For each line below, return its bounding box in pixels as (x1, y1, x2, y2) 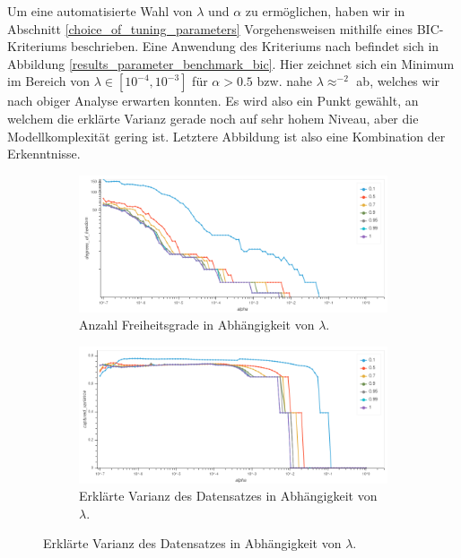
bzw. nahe (257, 72, 312, 90)
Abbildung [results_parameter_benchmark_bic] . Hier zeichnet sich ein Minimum (7, 54, 455, 73)
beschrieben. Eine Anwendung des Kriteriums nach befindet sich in (70, 37, 439, 56)
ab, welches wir (356, 72, 440, 90)
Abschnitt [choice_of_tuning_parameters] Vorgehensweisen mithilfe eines (7, 19, 413, 38)
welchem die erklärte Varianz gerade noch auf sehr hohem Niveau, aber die (7, 108, 419, 127)
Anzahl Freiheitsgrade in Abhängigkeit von (79, 315, 315, 334)
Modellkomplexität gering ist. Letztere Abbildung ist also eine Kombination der (7, 126, 446, 145)
